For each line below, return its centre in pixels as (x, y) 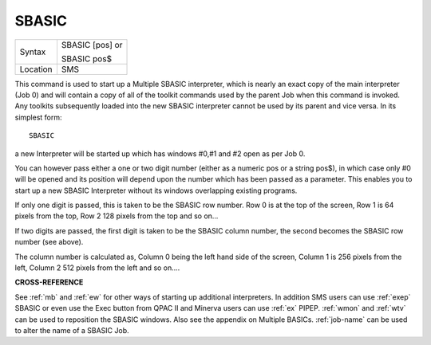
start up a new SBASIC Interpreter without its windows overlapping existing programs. (156, 190)
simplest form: (39, 117)
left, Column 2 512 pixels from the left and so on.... (97, 268)
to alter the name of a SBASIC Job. (72, 330)
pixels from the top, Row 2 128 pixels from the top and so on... (117, 216)
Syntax (33, 52)
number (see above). (49, 242)
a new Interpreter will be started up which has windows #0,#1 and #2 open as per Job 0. (160, 153)
